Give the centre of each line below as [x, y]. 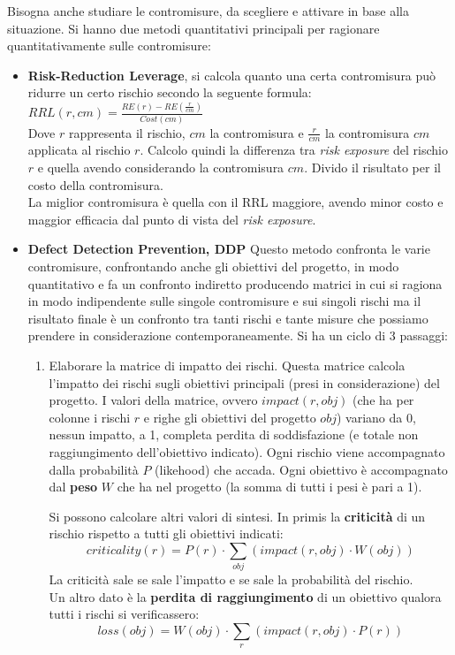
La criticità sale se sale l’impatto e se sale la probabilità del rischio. [231, 579]
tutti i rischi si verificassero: [124, 614]
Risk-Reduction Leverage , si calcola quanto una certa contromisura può [232, 75]
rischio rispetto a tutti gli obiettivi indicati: [166, 533]
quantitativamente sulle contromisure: [109, 46]
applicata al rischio [79, 150]
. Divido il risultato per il [372, 168]
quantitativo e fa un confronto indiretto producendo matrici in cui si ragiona [235, 283]
